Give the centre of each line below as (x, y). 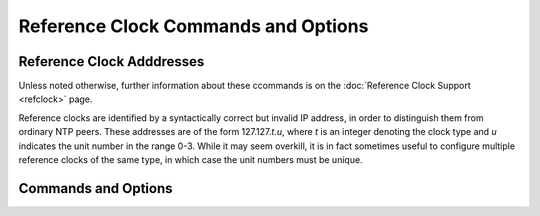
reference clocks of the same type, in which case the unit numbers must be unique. (191, 160)
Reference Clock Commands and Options (193, 26)
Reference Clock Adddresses (111, 61)
